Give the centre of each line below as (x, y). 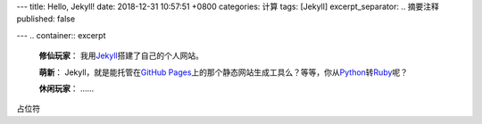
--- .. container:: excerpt (61, 35)
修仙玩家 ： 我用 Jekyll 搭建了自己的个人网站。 (121, 56)
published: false (46, 19)
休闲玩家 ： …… (66, 88)
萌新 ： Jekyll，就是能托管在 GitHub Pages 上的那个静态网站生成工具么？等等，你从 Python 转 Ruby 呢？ (224, 72)
